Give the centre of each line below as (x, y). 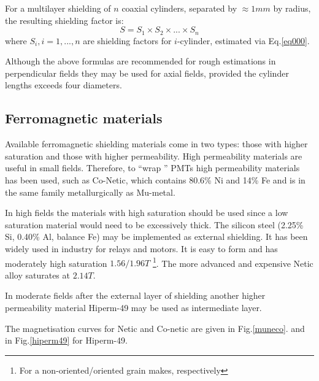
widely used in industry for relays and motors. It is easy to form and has (141, 248)
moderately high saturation (56, 263)
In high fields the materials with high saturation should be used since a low (147, 213)
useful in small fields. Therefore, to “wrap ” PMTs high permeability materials (152, 168)
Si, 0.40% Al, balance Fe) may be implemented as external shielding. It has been (156, 237)
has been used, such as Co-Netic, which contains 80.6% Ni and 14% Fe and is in (155, 180)
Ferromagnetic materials (84, 118)
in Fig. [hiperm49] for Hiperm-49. (66, 340)
